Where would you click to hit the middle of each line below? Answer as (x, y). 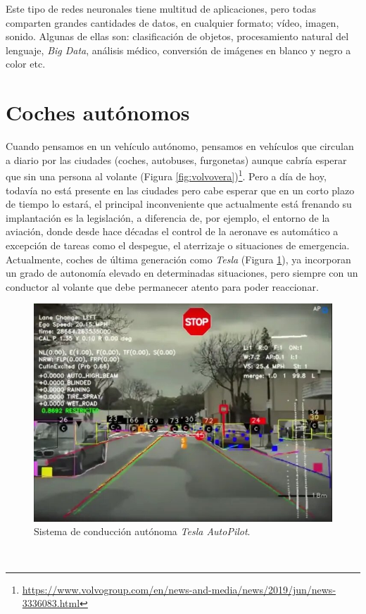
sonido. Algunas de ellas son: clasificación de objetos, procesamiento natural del (177, 36)
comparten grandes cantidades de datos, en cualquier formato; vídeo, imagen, (172, 22)
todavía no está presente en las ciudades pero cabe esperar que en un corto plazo (180, 190)
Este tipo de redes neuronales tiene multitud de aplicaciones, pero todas (161, 8)
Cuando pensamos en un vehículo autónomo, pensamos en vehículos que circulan (180, 146)
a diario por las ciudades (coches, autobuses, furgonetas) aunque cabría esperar (176, 159)
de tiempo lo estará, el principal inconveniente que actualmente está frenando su (179, 204)
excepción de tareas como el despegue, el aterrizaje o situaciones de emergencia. (178, 245)
